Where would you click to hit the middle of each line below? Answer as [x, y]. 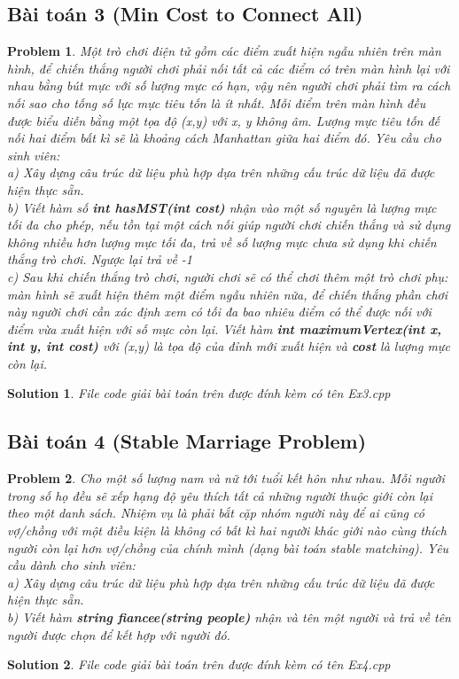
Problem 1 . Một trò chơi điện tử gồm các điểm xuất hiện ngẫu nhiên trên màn [224, 51]
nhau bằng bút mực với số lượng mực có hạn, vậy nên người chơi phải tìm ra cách [229, 86]
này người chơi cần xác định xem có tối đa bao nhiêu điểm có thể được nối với [219, 312]
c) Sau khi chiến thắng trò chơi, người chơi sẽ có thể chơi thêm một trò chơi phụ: [228, 276]
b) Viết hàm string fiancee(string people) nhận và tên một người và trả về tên [229, 617]
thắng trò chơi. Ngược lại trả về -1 [100, 259]
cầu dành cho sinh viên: [71, 565]
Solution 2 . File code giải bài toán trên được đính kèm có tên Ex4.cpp [199, 664]
